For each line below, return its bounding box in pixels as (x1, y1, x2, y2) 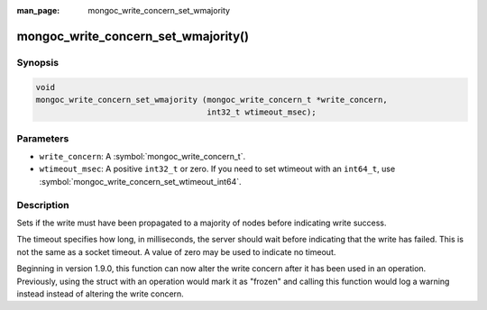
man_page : (16, 5, 60, 15)
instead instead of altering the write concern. (16, 288, 184, 299)
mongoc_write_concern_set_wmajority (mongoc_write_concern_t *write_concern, (35, 95, 388, 105)
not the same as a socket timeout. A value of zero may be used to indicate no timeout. (16, 246, 336, 257)
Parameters (16, 132, 69, 144)
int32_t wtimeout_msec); (207, 107, 317, 117)
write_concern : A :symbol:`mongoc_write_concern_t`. (39, 151, 246, 162)
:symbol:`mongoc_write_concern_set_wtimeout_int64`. (39, 176, 242, 187)
